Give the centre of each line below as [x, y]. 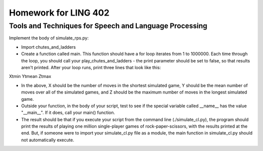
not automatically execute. [48, 140]
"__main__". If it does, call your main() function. [68, 113]
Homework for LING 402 [59, 13]
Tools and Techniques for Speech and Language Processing [108, 26]
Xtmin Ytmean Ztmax [30, 76]
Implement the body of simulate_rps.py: [49, 38]
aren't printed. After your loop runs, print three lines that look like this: [91, 67]
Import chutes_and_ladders [48, 47]
